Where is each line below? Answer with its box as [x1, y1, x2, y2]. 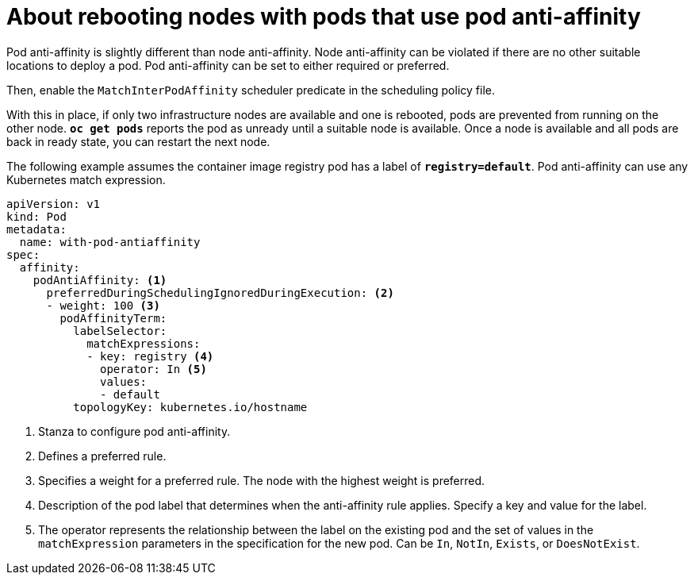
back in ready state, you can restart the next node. [6, 134, 270, 148]
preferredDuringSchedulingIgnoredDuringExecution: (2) [46, 286, 394, 299]
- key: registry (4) [86, 349, 214, 363]
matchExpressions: [86, 337, 201, 350]
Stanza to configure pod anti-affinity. [38, 424, 231, 438]
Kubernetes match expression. [6, 172, 166, 187]
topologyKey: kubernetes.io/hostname [73, 400, 308, 414]
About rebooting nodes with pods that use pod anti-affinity [6, 3, 641, 30]
